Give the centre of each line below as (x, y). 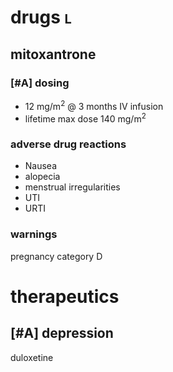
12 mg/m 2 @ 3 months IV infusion (94, 105)
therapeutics (65, 296)
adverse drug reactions (68, 144)
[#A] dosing (40, 83)
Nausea (41, 166)
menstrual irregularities (72, 187)
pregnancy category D (56, 256)
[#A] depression (62, 333)
